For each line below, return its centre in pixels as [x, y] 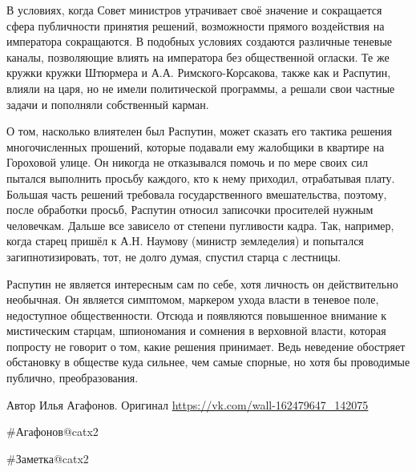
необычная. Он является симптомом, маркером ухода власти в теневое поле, [193, 299]
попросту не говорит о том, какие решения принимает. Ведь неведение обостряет [206, 346]
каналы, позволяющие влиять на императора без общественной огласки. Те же [198, 56]
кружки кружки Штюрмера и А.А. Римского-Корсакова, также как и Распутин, [199, 73]
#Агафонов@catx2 [53, 432]
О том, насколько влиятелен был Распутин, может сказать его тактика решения [200, 131]
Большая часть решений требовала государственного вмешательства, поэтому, [197, 194]
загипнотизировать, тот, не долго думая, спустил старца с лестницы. [174, 256]
